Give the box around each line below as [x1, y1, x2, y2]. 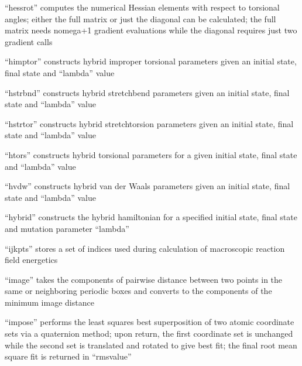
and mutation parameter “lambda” [5, 222, 129, 234]
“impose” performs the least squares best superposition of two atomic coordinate [5, 316, 294, 328]
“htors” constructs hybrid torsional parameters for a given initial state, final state [5, 148, 297, 160]
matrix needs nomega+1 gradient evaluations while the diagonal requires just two [5, 24, 297, 36]
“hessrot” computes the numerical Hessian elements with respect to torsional [5, 1, 280, 13]
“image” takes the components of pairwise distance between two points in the [5, 273, 283, 285]
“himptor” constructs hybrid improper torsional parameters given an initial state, [5, 55, 297, 67]
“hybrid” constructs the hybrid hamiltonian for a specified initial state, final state [5, 211, 297, 223]
